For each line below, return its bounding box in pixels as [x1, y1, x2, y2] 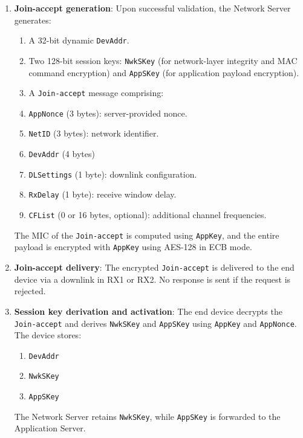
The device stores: [14, 329, 82, 341]
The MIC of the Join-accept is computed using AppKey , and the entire [14, 228, 279, 241]
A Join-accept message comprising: [28, 86, 164, 99]
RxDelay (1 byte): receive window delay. [28, 188, 177, 201]
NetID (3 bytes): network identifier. [28, 127, 159, 140]
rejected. [14, 285, 46, 297]
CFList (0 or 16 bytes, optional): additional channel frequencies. [28, 208, 267, 221]
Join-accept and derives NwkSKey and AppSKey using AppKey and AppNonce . [14, 317, 297, 329]
